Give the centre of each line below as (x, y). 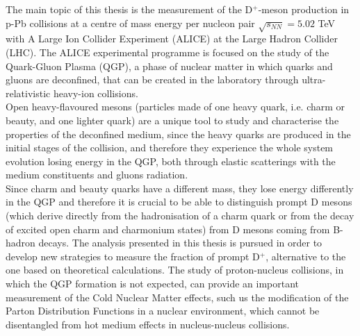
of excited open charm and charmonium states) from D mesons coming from (168, 229)
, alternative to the (306, 256)
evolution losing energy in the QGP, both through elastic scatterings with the (171, 161)
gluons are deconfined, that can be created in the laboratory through (152, 79)
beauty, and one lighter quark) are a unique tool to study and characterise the (172, 120)
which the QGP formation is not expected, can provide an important (153, 284)
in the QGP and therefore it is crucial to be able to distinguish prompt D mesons (179, 202)
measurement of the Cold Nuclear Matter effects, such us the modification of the (177, 297)
